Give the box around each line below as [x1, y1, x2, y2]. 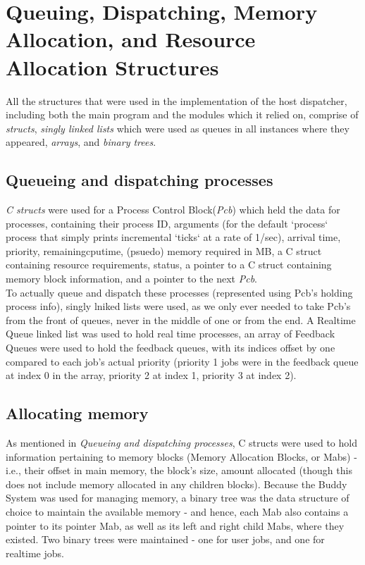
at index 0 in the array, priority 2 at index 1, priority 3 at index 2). [6, 368, 297, 383]
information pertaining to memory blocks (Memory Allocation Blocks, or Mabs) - [6, 449, 357, 464]
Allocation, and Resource [6, 25, 256, 54]
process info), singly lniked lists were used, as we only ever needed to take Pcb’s [6, 299, 351, 313]
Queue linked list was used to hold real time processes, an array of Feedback [6, 326, 335, 341]
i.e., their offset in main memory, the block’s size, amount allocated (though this [6, 463, 352, 478]
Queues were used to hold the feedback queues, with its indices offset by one [6, 340, 335, 355]
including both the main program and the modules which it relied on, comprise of [6, 107, 359, 122]
